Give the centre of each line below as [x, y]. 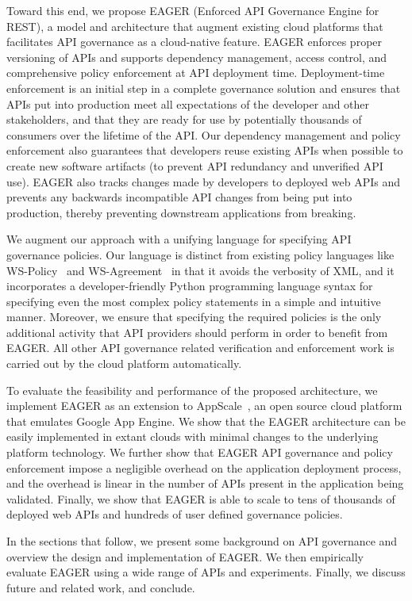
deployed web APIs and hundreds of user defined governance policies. [175, 514]
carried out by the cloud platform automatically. [124, 364]
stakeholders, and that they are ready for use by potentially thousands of [184, 119]
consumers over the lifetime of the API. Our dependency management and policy [204, 134]
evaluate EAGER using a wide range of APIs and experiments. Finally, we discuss [206, 572]
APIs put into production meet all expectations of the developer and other [188, 103]
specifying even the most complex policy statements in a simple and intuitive [194, 301]
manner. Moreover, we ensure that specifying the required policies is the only [194, 317]
